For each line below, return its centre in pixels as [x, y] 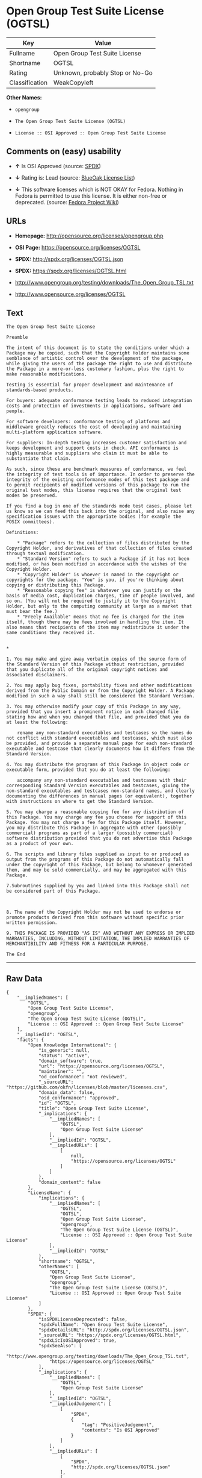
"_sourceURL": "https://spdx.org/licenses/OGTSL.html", [110, 1335]
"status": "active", [64, 1056]
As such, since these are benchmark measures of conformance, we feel [96, 469]
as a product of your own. [40, 844]
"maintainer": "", [61, 1072]
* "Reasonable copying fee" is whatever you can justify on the [99, 591]
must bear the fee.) [32, 612]
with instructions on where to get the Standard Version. [80, 802]
